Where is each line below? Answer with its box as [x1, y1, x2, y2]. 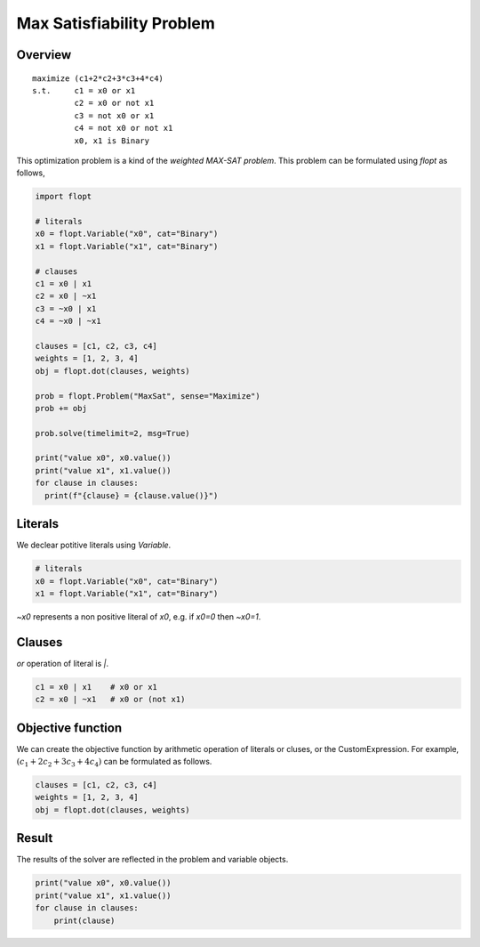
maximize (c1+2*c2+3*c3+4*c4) [32, 73, 164, 84]
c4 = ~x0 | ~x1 [35, 316, 101, 327]
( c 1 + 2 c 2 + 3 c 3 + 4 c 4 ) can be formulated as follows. [16, 757, 212, 769]
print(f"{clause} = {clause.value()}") [44, 490, 219, 500]
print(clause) [53, 915, 116, 926]
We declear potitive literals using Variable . [16, 539, 172, 551]
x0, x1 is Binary [74, 135, 150, 146]
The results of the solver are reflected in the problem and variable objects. [16, 854, 289, 865]
